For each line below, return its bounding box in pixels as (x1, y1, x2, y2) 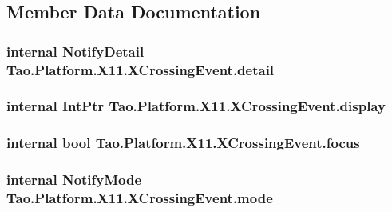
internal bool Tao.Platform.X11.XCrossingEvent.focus (6, 133, 360, 153)
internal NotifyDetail (6, 41, 145, 61)
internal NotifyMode (6, 170, 142, 190)
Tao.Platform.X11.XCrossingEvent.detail (6, 59, 275, 79)
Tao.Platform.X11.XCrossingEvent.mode (6, 188, 273, 208)
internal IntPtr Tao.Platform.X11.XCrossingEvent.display (6, 96, 386, 116)
